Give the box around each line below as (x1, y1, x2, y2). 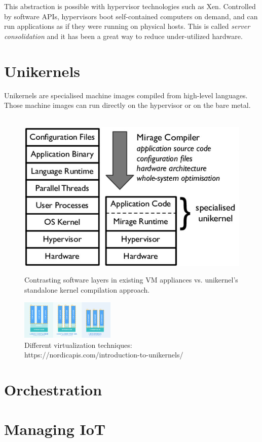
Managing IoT (4, 419, 106, 439)
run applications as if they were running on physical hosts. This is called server (4, 21, 250, 31)
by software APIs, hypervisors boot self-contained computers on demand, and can (4, 11, 258, 21)
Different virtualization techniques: (24, 339, 132, 350)
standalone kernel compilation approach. (24, 285, 150, 295)
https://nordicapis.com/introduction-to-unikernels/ (24, 349, 183, 360)
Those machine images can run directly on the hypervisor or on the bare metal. (4, 100, 251, 110)
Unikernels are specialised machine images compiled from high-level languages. (4, 90, 248, 100)
